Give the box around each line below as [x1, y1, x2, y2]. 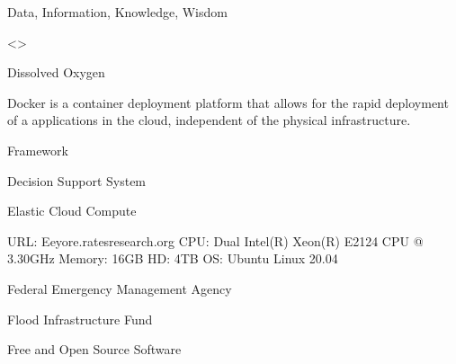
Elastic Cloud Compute [7, 201, 137, 220]
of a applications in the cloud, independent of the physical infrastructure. [7, 111, 411, 129]
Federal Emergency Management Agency [7, 279, 232, 297]
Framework [7, 140, 68, 159]
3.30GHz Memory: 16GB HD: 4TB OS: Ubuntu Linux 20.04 [7, 249, 338, 268]
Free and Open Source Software [7, 340, 182, 359]
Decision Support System [7, 171, 147, 190]
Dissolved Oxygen [7, 63, 105, 82]
